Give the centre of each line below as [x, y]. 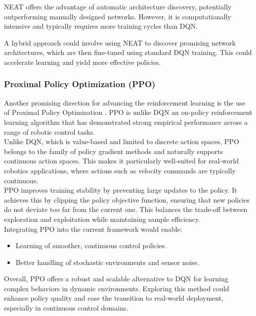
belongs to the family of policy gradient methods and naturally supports [114, 151]
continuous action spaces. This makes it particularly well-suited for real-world [122, 161]
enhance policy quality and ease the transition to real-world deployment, [114, 298]
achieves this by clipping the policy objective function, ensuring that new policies [127, 199]
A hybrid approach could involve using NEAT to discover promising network [120, 42]
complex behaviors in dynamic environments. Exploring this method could [117, 288]
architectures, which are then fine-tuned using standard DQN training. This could [128, 52]
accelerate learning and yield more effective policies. [83, 62]
